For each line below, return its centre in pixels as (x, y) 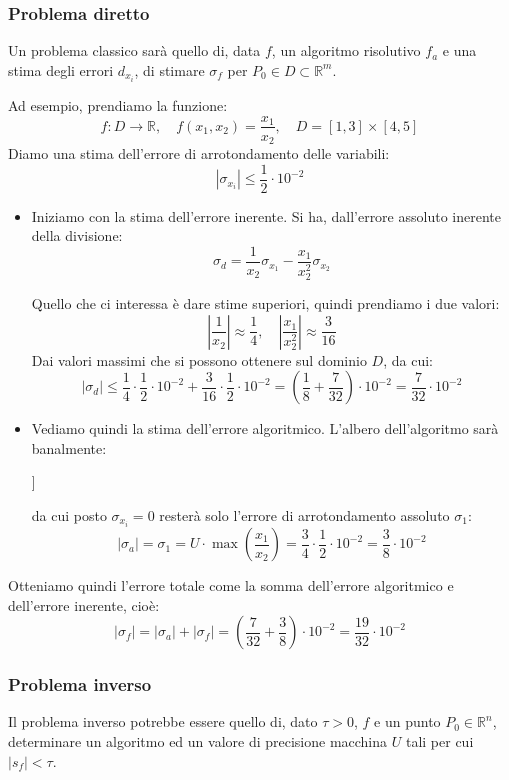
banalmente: (69, 447)
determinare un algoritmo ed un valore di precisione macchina (198, 741)
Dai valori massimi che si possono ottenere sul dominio (199, 359)
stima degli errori (61, 69)
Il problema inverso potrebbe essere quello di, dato (163, 721)
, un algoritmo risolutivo (346, 50)
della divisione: (77, 235)
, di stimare (169, 69)
